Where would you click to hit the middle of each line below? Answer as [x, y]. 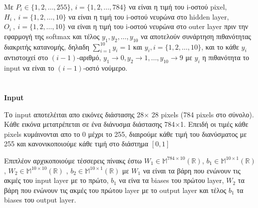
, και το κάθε [220, 46]
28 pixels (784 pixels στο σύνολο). [203, 114]
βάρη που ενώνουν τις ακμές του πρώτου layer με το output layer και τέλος [115, 190]
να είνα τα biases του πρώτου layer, [171, 180]
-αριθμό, [89, 57]
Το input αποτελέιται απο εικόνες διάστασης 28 [74, 114]
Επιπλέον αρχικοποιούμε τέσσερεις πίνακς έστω [73, 160]
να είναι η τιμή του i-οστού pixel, [178, 7]
